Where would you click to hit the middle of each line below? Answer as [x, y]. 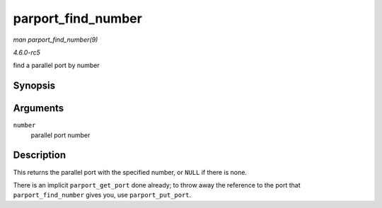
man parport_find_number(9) [56, 40]
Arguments [39, 109]
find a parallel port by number [57, 65]
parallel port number [60, 135]
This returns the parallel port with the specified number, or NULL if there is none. [130, 172]
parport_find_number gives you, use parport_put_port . [102, 195]
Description [40, 155]
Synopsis [34, 86]
